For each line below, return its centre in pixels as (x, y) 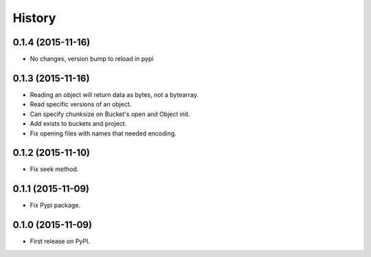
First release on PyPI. (60, 241)
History (34, 18)
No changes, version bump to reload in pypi (92, 59)
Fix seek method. (54, 169)
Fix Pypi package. (55, 205)
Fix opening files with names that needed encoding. (103, 133)
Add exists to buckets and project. (78, 124)
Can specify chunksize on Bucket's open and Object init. (110, 114)
